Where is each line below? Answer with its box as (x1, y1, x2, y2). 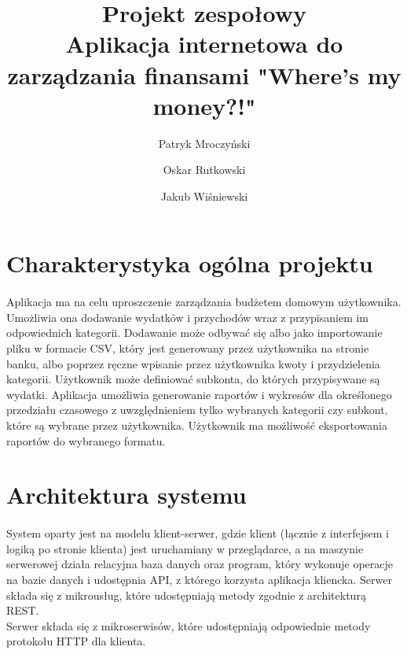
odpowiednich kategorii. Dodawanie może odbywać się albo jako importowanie (6, 324, 383, 341)
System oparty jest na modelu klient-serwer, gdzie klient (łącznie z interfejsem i (6, 525, 389, 541)
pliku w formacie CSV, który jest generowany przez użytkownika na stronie (6, 340, 369, 357)
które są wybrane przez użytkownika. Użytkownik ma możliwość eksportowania (6, 417, 387, 433)
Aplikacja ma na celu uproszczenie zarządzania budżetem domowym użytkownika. (6, 294, 401, 310)
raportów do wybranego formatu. (6, 432, 166, 449)
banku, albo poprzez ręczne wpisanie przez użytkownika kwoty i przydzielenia (6, 355, 380, 371)
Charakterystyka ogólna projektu (6, 247, 373, 279)
